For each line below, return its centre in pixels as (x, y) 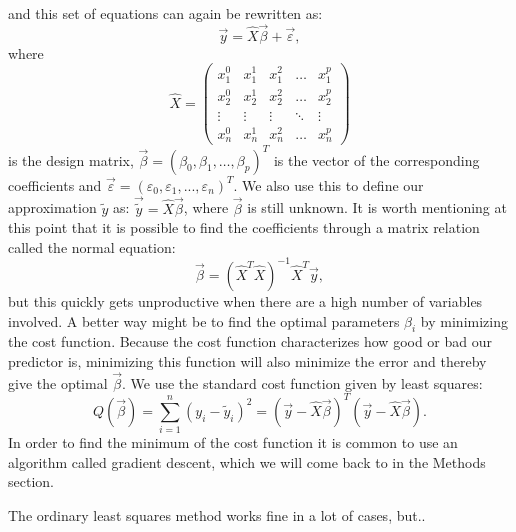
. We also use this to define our (328, 184)
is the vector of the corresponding (376, 159)
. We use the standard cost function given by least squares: (302, 382)
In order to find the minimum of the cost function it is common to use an (233, 442)
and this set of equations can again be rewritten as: (165, 13)
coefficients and (55, 184)
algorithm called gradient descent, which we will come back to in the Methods (247, 461)
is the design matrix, (71, 159)
